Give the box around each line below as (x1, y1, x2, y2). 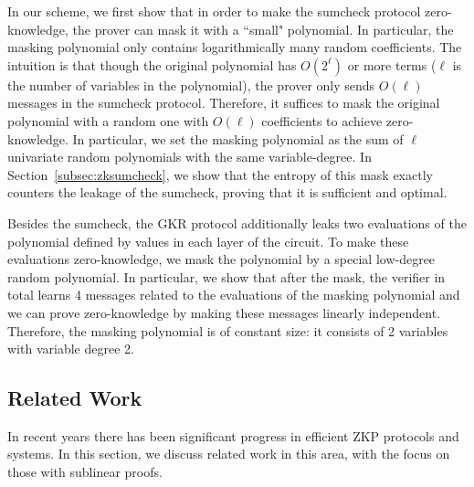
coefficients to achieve (261, 111, 383, 130)
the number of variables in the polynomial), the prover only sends (7, 75, 375, 94)
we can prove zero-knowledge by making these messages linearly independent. (7, 302, 441, 322)
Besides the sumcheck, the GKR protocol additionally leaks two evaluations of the (7, 213, 467, 232)
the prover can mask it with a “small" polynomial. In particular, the (72, 19, 454, 38)
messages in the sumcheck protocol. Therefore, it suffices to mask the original (7, 93, 440, 112)
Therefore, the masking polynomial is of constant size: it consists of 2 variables (7, 321, 448, 340)
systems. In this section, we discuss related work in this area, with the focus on (7, 444, 450, 463)
